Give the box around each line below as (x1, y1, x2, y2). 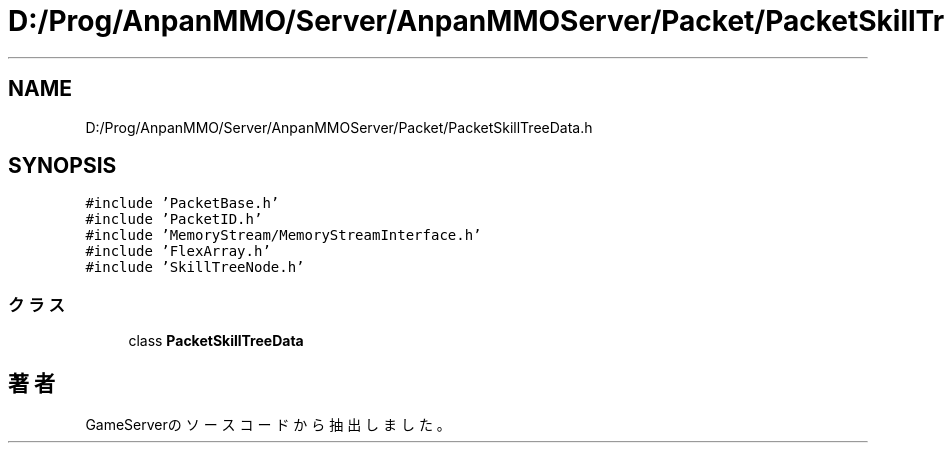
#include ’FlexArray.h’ (85, 243, 271, 260)
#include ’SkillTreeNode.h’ (85, 259, 305, 276)
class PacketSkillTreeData (128, 332, 304, 350)
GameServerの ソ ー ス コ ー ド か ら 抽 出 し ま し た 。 (85, 416, 451, 434)
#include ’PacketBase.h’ (85, 195, 280, 212)
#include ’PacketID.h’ (85, 211, 263, 228)
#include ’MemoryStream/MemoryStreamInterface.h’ (85, 227, 482, 244)
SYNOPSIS (8, 153, 117, 179)
